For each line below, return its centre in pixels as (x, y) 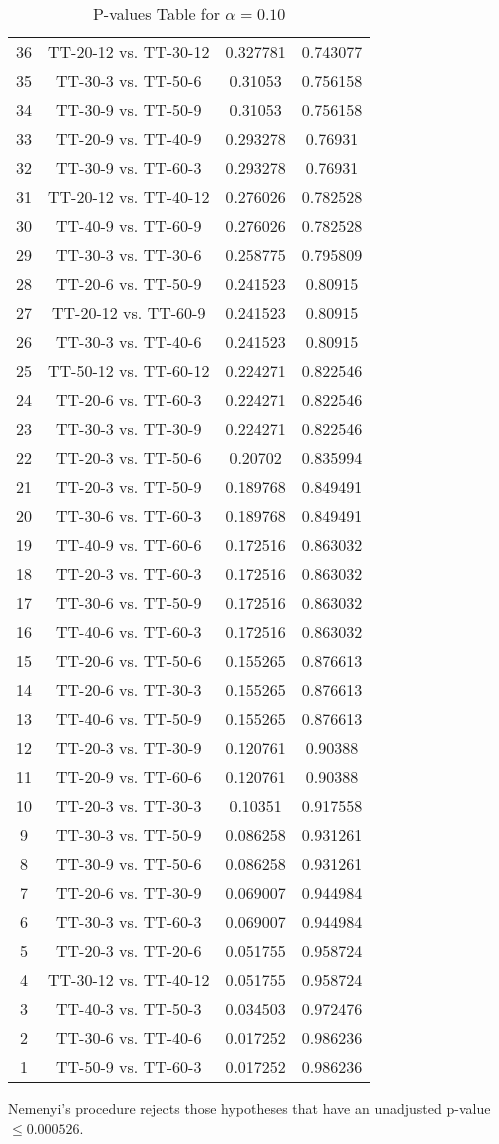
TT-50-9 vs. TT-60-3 (129, 1066)
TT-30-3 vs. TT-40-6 (129, 341)
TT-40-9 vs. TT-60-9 (129, 225)
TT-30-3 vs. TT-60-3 (129, 921)
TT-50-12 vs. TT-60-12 (129, 370)
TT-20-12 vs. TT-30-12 (129, 51)
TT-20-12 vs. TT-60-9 (129, 312)
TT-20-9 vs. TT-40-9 (129, 138)
